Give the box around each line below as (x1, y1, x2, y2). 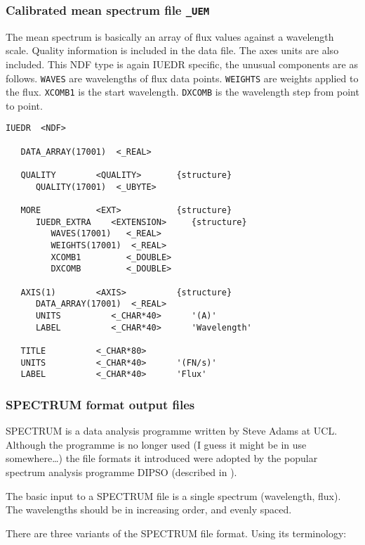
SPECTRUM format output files (6, 395, 195, 413)
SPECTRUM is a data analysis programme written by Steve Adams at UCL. (6, 423, 338, 438)
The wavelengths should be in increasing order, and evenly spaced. (6, 502, 292, 517)
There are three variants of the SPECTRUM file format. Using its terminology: (6, 525, 347, 540)
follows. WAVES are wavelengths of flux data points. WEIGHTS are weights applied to (6, 70, 359, 85)
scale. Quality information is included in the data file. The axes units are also (6, 43, 339, 58)
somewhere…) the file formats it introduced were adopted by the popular (6, 451, 318, 466)
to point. (6, 98, 43, 113)
